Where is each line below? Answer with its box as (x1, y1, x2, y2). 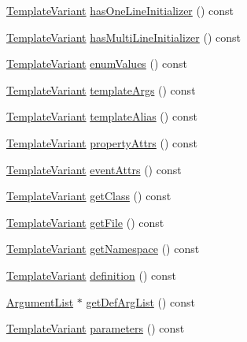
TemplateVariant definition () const (6, 266, 177, 283)
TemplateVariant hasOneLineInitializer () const (6, 2, 234, 18)
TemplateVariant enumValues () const (6, 55, 188, 72)
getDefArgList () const (86, 293, 196, 310)
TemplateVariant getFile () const (6, 214, 164, 230)
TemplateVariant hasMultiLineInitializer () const (6, 28, 241, 45)
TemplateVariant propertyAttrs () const (6, 134, 198, 151)
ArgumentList (6, 293, 74, 310)
